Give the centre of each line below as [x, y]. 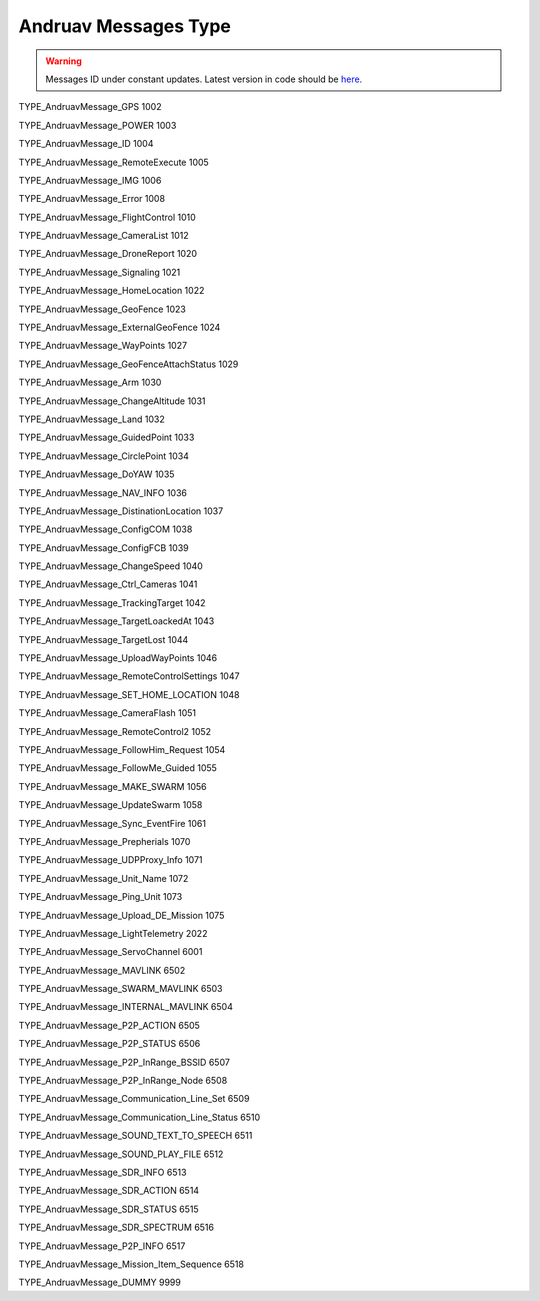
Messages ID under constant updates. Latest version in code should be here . [204, 79]
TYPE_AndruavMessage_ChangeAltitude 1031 [112, 401]
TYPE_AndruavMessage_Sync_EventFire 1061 [112, 823]
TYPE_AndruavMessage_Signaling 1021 [99, 272]
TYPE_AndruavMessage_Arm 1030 [90, 382]
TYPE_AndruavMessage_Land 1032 [91, 419]
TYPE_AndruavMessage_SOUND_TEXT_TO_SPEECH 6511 [135, 1136]
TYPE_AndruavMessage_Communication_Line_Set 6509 [134, 1099]
